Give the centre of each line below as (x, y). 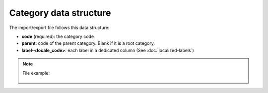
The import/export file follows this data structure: (59, 28)
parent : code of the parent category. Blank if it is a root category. (88, 43)
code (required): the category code (58, 36)
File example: (36, 73)
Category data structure (60, 13)
